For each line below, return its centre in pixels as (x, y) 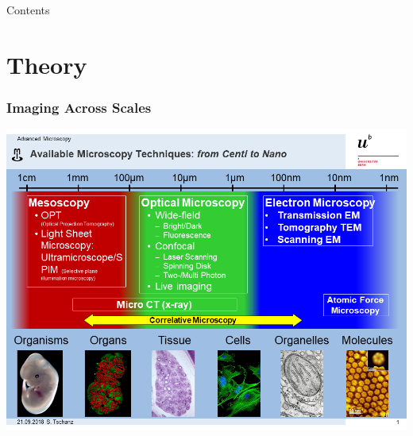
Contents (28, 10)
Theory (47, 64)
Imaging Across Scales (79, 107)
